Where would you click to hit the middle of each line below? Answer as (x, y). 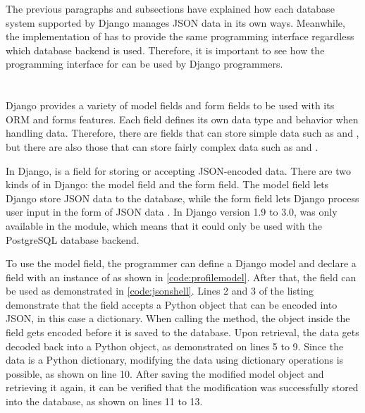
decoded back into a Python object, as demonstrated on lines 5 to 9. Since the (175, 346)
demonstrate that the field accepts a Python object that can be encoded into (172, 304)
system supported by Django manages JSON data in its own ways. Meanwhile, (175, 22)
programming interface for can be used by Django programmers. (144, 64)
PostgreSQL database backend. (73, 239)
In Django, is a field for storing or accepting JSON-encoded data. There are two (178, 170)
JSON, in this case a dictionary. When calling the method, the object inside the (178, 318)
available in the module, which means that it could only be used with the (164, 225)
